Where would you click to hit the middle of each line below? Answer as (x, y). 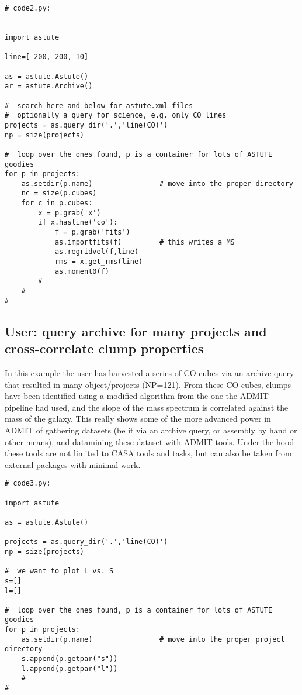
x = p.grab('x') (70, 213)
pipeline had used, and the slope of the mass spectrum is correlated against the (147, 407)
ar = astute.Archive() (49, 86)
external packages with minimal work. (73, 464)
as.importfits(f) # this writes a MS (145, 242)
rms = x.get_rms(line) (99, 262)
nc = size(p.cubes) (59, 193)
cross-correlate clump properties (104, 348)
